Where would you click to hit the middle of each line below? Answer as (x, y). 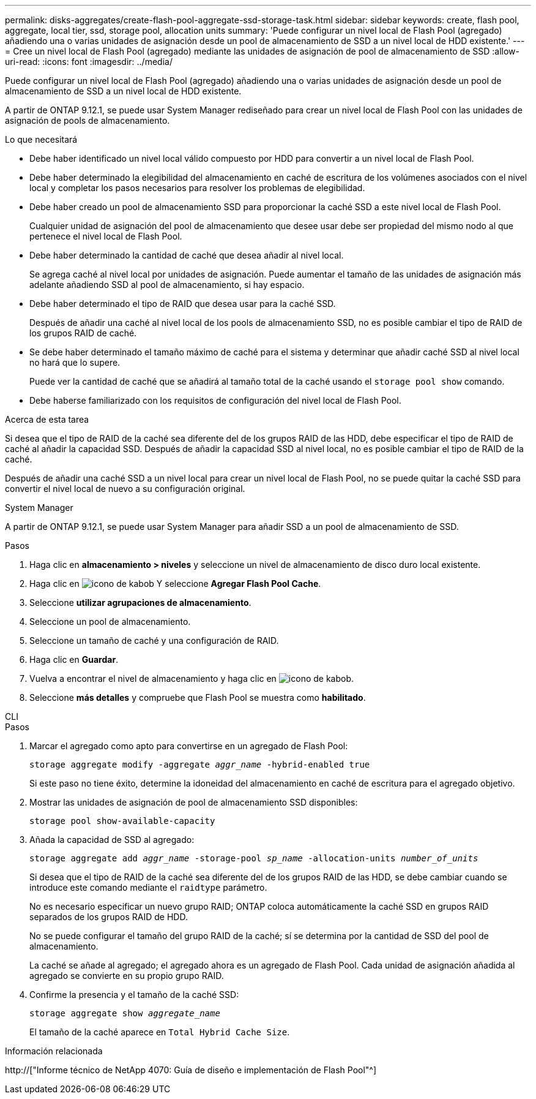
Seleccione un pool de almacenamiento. (110, 621)
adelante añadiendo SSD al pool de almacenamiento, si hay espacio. (167, 285)
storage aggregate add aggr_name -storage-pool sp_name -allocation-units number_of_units (254, 858)
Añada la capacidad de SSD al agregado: (112, 840)
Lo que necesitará (41, 139)
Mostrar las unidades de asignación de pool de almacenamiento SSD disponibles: (194, 802)
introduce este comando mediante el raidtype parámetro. (148, 887)
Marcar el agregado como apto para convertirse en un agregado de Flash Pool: (189, 746)
